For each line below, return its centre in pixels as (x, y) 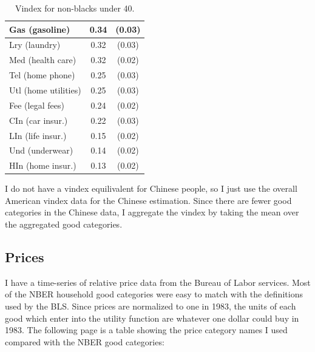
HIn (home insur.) (43, 165)
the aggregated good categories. (64, 224)
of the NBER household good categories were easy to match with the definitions (154, 294)
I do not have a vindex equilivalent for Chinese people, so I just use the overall (151, 188)
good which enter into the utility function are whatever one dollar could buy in (152, 318)
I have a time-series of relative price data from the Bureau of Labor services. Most (158, 282)
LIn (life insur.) (38, 135)
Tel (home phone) (42, 75)
